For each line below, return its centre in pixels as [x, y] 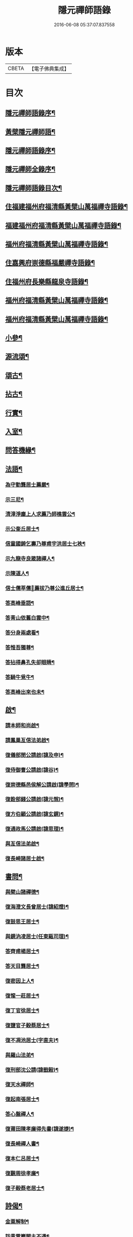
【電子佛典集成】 [49, 69]
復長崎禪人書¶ [22, 1144]
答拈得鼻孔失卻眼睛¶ [30, 662]
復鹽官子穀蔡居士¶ [27, 1025]
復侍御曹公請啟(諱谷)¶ [32, 770]
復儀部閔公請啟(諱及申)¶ [34, 755]
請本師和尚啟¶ [22, 725]
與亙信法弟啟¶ [22, 844]
